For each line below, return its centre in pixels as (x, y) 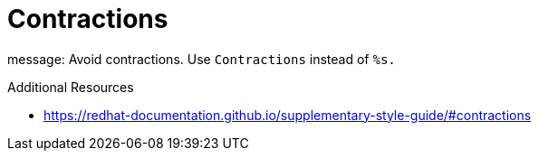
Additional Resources (71, 87)
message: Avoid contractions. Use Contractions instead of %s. (202, 59)
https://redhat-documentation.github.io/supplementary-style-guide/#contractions (288, 115)
